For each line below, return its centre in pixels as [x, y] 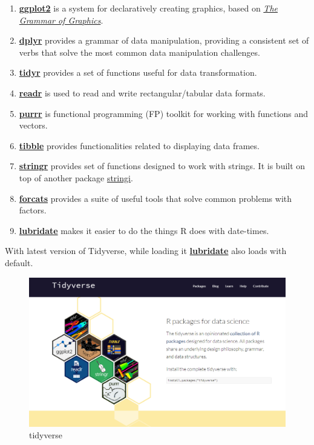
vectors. [33, 125]
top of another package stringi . [76, 177]
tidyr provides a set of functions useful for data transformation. [138, 72]
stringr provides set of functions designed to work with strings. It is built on [162, 166]
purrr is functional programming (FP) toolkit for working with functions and [164, 113]
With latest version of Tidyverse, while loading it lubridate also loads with [146, 251]
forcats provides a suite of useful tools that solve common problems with [155, 198]
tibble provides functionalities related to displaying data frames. [139, 145]
